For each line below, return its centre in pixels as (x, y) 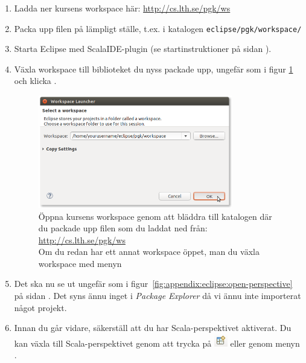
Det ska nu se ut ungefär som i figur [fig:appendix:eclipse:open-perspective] (153, 284)
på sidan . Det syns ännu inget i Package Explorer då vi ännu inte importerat (158, 296)
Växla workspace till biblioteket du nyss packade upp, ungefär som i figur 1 (154, 69)
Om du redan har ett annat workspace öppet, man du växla (149, 252)
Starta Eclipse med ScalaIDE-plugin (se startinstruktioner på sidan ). (143, 49)
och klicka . (35, 81)
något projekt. (40, 307)
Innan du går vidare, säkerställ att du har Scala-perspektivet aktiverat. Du (153, 328)
